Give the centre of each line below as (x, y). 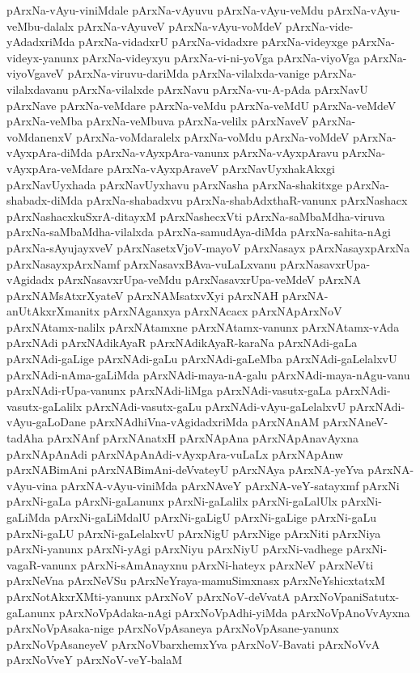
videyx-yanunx (43, 57)
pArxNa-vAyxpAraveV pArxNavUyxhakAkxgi (221, 168)
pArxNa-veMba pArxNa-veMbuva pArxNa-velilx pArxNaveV (158, 121)
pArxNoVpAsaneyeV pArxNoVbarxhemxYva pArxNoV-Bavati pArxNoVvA (193, 643)
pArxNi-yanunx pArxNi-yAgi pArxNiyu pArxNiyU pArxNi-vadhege (175, 549)
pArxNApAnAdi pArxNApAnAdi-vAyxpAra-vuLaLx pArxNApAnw (175, 453)
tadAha (25, 438)
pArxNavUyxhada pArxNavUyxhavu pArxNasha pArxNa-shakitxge (174, 184)
